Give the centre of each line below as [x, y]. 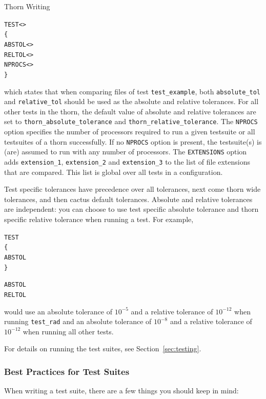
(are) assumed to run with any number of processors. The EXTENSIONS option [126, 152]
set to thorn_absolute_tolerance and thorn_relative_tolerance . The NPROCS [131, 121]
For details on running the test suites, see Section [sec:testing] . [103, 348]
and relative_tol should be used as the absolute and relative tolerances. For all [131, 101]
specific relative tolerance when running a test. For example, [99, 219]
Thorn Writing [27, 6]
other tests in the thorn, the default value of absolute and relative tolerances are [130, 111]
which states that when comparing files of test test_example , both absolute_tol [132, 91]
